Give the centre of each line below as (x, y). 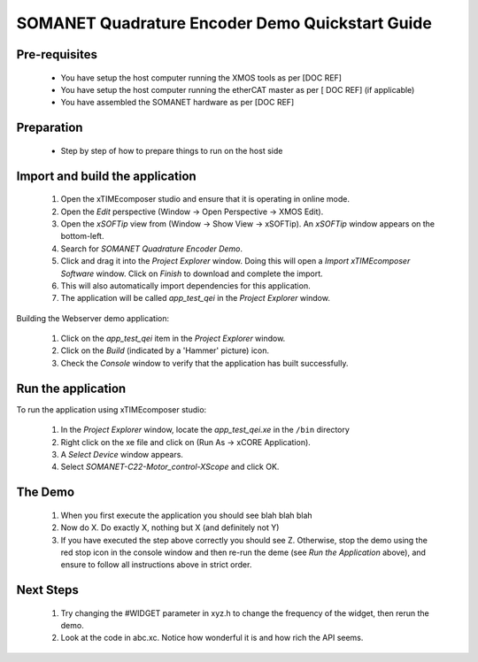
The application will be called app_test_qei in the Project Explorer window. (196, 298)
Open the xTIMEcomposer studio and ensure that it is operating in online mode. (205, 199)
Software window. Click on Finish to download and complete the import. (192, 273)
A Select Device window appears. (122, 454)
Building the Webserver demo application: (93, 318)
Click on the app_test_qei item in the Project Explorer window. (173, 339)
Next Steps (47, 590)
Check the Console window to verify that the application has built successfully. (204, 363)
